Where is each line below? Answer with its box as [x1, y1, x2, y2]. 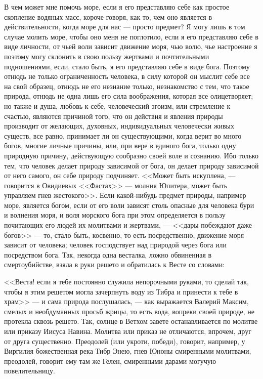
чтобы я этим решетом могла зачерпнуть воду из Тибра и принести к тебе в [4, 286, 238, 297]
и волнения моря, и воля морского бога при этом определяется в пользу [4, 209, 226, 220]
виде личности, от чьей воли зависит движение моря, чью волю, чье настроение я [4, 41, 257, 52]
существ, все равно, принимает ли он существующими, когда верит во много [4, 130, 242, 141]
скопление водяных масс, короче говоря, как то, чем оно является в [4, 11, 212, 22]
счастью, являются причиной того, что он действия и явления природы [4, 110, 223, 121]
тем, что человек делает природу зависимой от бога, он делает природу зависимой [4, 160, 259, 171]
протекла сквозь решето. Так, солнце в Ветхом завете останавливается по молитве [4, 316, 258, 326]
